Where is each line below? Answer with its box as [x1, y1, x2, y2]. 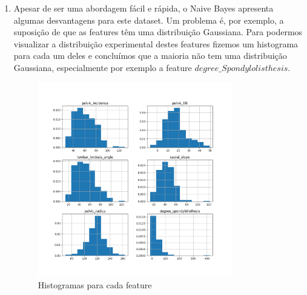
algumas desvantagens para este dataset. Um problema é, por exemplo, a [13, 13, 284, 26]
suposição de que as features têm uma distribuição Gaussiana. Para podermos [13, 25, 303, 38]
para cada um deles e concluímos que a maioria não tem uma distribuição [13, 49, 287, 62]
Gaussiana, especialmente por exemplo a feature [13, 61, 192, 73]
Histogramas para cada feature [38, 279, 152, 291]
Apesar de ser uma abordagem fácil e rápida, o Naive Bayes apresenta [13, 2, 274, 14]
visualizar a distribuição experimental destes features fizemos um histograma [13, 37, 299, 50]
